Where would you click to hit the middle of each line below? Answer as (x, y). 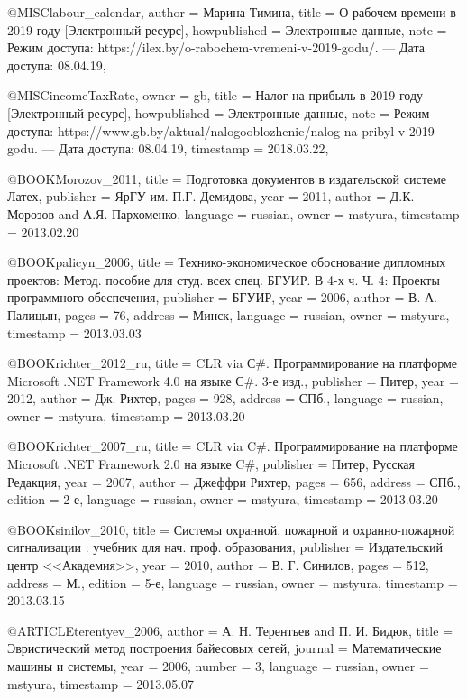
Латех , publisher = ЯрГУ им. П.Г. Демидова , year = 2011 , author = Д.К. (211, 196)
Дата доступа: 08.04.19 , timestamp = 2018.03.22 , (194, 148)
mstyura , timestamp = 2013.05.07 (101, 683)
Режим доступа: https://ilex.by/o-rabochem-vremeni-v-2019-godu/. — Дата (216, 47)
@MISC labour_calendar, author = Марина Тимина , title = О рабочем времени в (232, 12)
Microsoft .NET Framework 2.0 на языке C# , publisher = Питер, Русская (211, 464)
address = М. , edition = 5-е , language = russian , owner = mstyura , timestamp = (233, 582)
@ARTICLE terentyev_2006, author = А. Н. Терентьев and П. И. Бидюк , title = (230, 630)
